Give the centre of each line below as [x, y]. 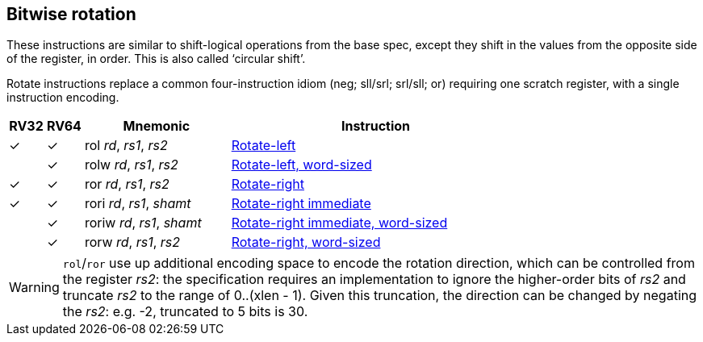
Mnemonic [157, 126]
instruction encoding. [63, 98]
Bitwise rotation [71, 14]
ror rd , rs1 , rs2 [127, 184]
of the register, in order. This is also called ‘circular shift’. [156, 59]
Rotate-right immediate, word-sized [339, 223]
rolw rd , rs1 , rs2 [131, 165]
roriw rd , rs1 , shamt [143, 223]
